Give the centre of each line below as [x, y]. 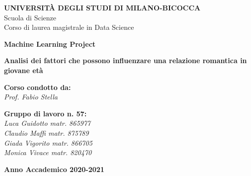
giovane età [24, 70]
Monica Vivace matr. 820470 [48, 152]
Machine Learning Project [50, 44]
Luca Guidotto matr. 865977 [47, 123]
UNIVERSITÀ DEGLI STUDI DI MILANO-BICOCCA [102, 7]
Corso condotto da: [38, 87]
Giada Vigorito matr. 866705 [48, 142]
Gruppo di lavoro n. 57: [45, 113]
